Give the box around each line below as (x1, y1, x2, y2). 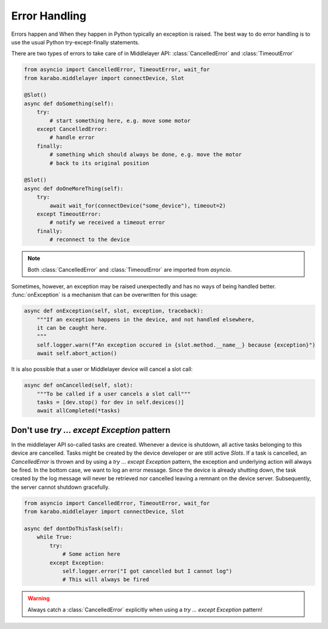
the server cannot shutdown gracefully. (11, 483, 110, 491)
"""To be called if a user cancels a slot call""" (36, 390, 191, 397)
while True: (36, 534, 73, 540)
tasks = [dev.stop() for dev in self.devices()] (36, 398, 185, 406)
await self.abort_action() (36, 350, 118, 357)
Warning (27, 595, 50, 602)
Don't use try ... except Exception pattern (11, 425, 171, 435)
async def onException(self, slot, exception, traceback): (24, 307, 203, 314)
